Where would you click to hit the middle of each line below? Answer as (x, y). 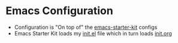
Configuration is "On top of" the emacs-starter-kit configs (86, 27)
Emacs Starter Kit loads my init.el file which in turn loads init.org (93, 33)
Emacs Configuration (59, 11)
